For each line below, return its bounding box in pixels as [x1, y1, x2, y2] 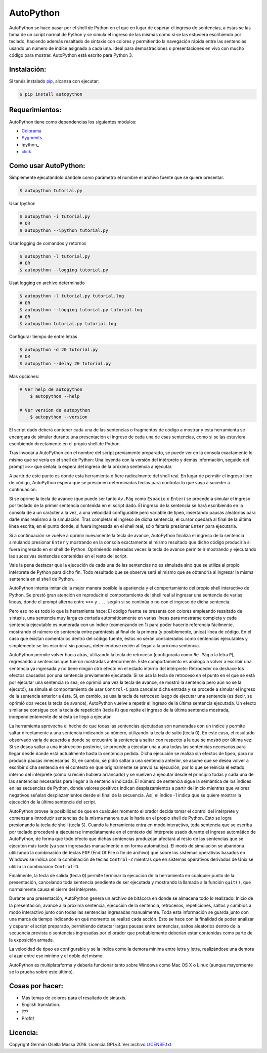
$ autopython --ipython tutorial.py [19, 227, 109, 233]
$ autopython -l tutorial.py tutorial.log [19, 293, 124, 299]
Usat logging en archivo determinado [9, 280, 85, 286]
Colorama [21, 127, 42, 133]
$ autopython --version [30, 414, 88, 420]
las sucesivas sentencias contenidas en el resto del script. [9, 553, 128, 559]
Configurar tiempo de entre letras [9, 334, 78, 339]
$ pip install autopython [19, 91, 83, 97]
